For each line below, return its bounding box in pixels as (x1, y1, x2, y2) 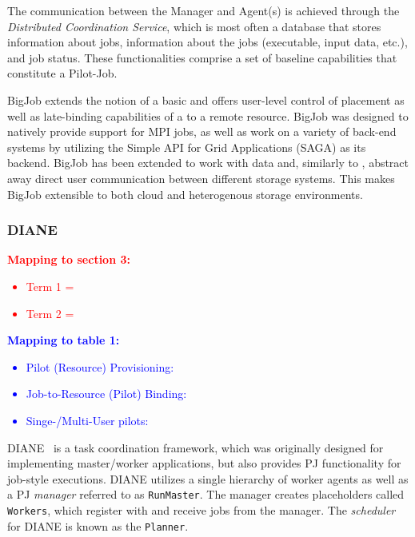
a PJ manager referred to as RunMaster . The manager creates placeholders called (7, 486, 405, 503)
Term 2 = (26, 304, 74, 321)
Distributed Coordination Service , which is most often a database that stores (7, 18, 381, 34)
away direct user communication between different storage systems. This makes (7, 169, 395, 186)
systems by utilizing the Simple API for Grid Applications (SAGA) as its (7, 138, 366, 155)
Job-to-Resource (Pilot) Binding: (26, 385, 187, 402)
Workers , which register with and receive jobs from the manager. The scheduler (7, 501, 396, 518)
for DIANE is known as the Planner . (7, 517, 189, 534)
